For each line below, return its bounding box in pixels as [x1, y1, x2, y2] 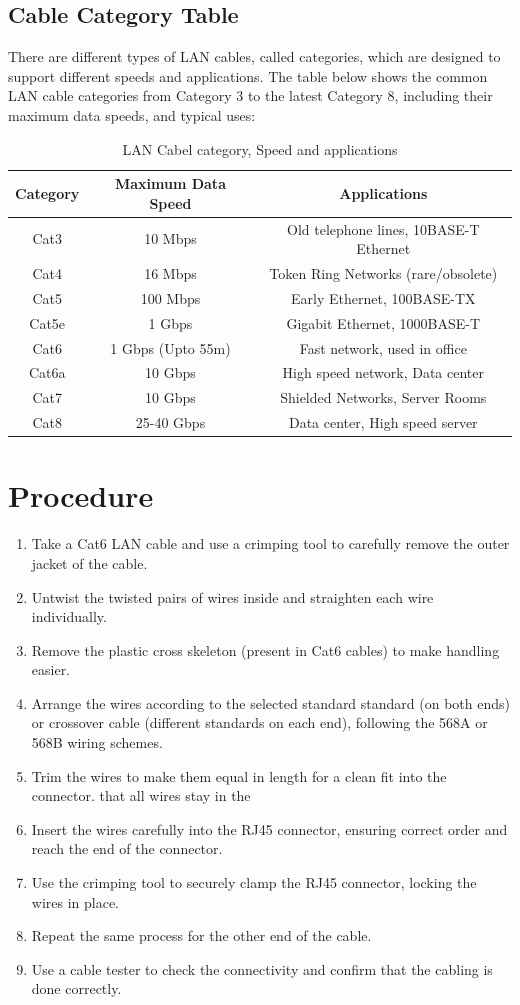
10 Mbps [144, 228, 197, 249]
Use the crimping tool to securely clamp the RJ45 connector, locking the [31, 872, 477, 893]
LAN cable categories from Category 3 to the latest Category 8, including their [8, 85, 493, 106]
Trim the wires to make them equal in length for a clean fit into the [31, 765, 447, 786]
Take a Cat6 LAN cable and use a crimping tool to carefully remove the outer [31, 533, 510, 554]
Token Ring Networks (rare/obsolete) [269, 263, 498, 284]
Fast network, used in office [299, 337, 467, 358]
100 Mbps [140, 287, 201, 308]
